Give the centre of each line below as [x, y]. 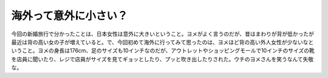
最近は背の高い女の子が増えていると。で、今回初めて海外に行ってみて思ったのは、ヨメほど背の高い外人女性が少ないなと [162, 42]
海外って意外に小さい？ [70, 16]
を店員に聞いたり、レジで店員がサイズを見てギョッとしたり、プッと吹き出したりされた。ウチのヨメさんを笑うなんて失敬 [162, 59]
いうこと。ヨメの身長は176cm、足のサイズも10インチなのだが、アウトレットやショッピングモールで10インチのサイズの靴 [163, 51]
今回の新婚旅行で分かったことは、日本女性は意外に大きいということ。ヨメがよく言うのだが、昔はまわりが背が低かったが [163, 34]
